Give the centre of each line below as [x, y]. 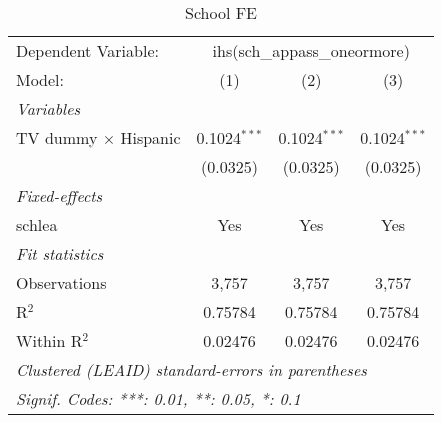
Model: [40, 79]
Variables [48, 108]
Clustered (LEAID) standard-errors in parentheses [191, 369]
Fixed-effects [59, 195]
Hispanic [150, 137]
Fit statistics [60, 253]
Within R [49, 340]
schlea [37, 224]
